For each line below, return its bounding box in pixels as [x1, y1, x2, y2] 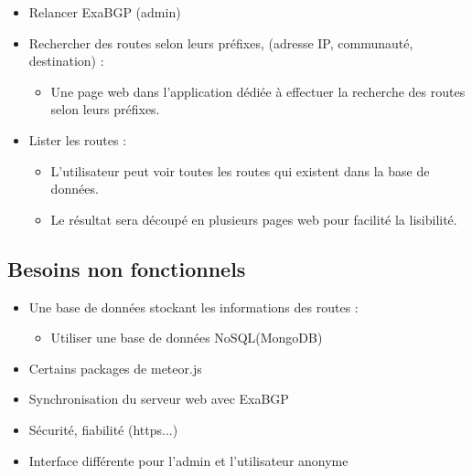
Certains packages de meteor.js [28, 358, 202, 377]
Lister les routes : [28, 130, 127, 149]
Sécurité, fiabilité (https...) [28, 419, 178, 439]
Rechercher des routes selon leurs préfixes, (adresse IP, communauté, [28, 33, 413, 52]
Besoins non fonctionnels [7, 254, 246, 282]
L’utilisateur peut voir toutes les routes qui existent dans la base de [50, 161, 430, 180]
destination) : [28, 51, 104, 70]
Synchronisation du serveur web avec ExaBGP [28, 389, 289, 408]
